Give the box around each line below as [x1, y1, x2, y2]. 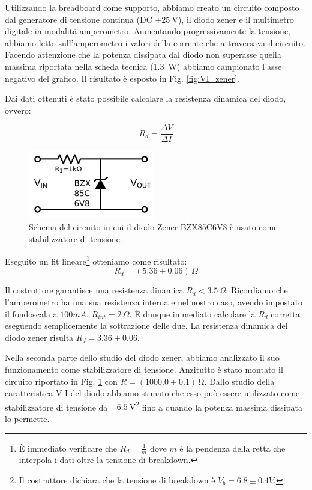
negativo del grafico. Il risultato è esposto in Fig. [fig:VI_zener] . [5, 72, 240, 84]
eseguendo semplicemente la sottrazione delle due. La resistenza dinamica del [5, 319, 288, 332]
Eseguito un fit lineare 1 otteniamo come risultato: [5, 253, 187, 267]
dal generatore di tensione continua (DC [5, 13, 152, 25]
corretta [271, 307, 300, 320]
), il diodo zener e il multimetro [178, 13, 294, 25]
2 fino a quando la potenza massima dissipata [136, 399, 302, 413]
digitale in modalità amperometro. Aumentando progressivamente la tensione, [5, 25, 290, 37]
